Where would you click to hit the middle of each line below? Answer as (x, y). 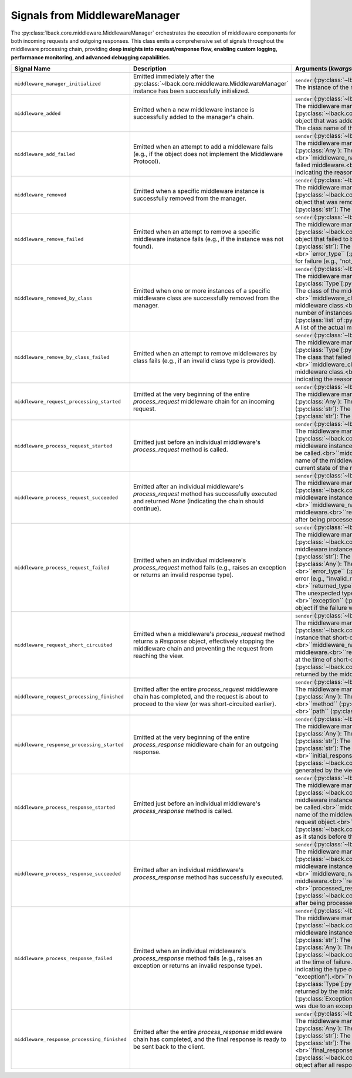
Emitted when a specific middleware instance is (199, 191)
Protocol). (147, 161)
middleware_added (38, 113)
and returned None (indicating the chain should (198, 501)
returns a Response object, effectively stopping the (204, 641)
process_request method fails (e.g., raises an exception (210, 568)
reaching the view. (158, 656)
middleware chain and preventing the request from (203, 649)
